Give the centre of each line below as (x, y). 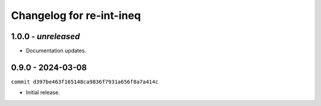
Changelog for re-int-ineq (76, 15)
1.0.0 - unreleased (45, 36)
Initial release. (43, 92)
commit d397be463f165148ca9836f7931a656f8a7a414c (85, 82)
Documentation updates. (56, 51)
